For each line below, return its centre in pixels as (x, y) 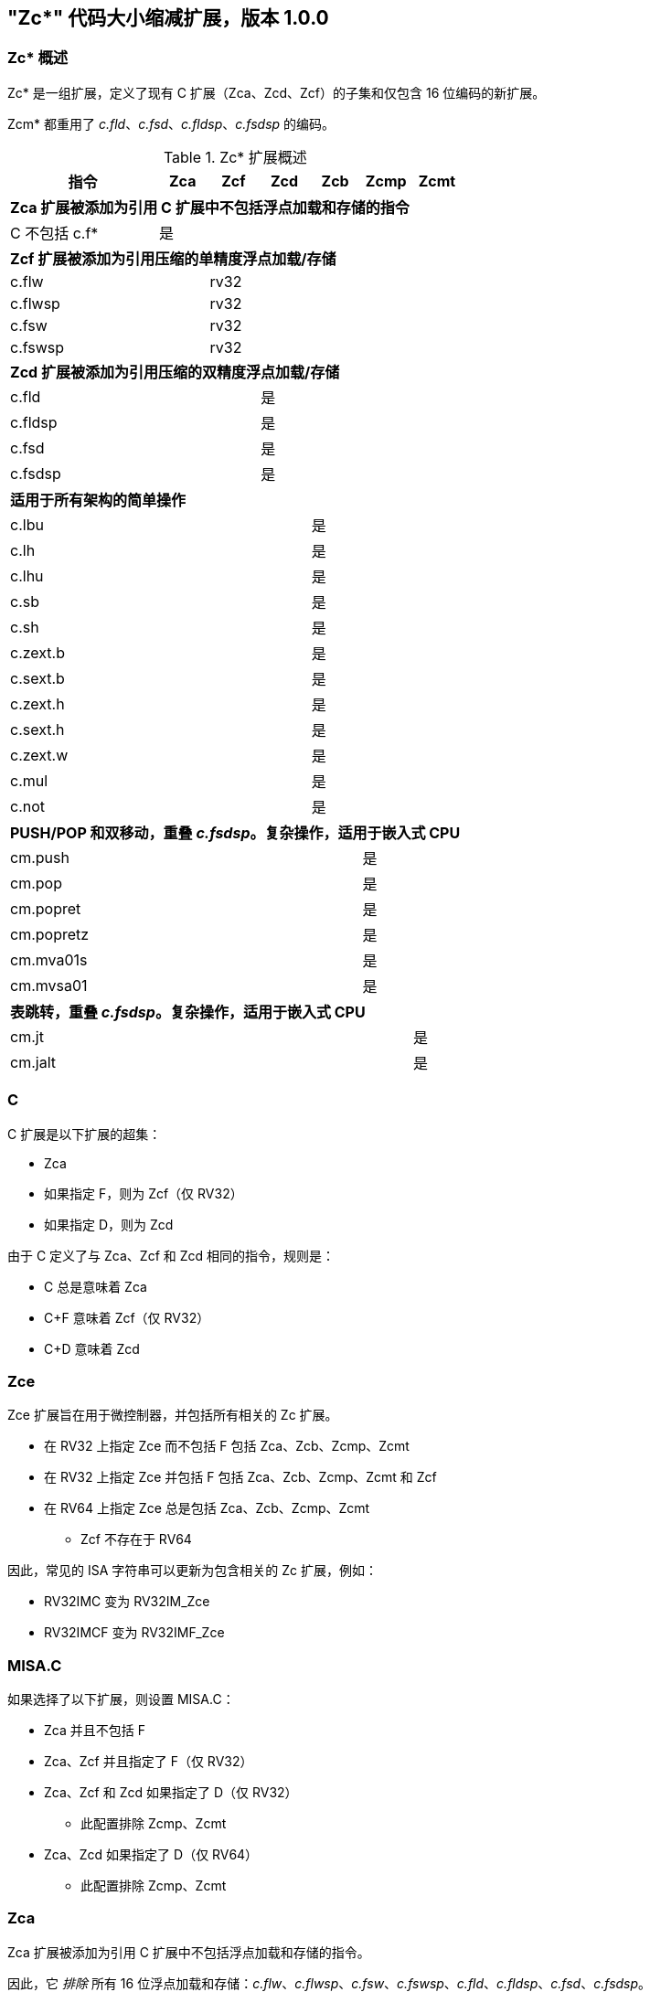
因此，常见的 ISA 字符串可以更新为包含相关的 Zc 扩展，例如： (192, 1571)
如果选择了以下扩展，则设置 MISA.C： (121, 1699)
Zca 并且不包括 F (95, 1731)
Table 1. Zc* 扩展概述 (235, 157)
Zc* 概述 (38, 58)
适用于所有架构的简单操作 (98, 500)
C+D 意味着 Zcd (92, 1348)
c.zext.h (37, 703)
